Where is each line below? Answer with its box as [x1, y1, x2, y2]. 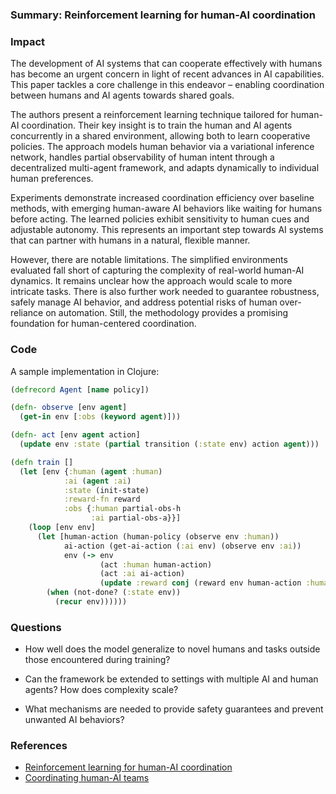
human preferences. [10, 173, 94, 185]
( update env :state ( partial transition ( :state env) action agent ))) [19, 439, 320, 450]
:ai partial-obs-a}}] [90, 513, 182, 523]
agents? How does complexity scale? [24, 684, 179, 696]
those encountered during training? [24, 654, 171, 666]
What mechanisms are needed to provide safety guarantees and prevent [24, 703, 324, 715]
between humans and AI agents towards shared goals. [10, 89, 235, 102]
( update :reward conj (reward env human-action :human [99, 578, 333, 588]
